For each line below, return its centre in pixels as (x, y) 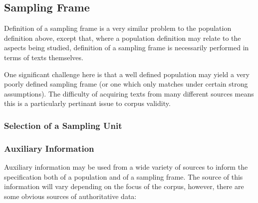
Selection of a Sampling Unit (63, 125)
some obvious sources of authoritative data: (70, 196)
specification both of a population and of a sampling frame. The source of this (124, 176)
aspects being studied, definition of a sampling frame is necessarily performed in (127, 48)
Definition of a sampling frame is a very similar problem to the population (118, 28)
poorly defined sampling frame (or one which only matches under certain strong (126, 84)
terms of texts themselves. (44, 57)
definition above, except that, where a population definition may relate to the (123, 38)
